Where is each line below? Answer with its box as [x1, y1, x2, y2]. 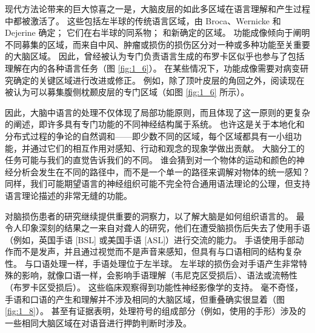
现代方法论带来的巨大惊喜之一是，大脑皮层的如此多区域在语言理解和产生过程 [5, 2, 310, 15]
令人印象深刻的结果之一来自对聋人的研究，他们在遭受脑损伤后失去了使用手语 [5, 221, 310, 234]
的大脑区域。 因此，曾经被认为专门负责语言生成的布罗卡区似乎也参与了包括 [5, 50, 305, 62]
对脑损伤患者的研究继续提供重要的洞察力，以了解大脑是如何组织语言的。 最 [5, 209, 305, 222]
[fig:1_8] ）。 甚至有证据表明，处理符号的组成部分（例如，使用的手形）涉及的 [5, 304, 306, 317]
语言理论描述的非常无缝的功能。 [5, 189, 132, 201]
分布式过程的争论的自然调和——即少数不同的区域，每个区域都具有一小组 [5, 129, 293, 142]
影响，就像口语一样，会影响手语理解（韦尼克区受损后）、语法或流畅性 [21, 269, 297, 281]
